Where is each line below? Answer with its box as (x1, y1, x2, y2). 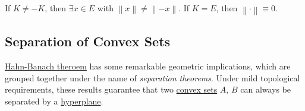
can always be (240, 83, 291, 96)
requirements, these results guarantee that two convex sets (5, 83, 218, 96)
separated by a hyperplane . (5, 94, 103, 107)
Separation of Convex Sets (5, 32, 171, 50)
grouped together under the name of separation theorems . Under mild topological (5, 71, 300, 84)
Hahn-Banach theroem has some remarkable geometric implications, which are (5, 60, 291, 72)
